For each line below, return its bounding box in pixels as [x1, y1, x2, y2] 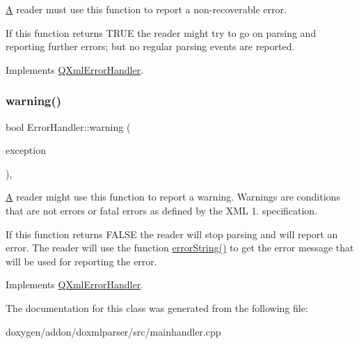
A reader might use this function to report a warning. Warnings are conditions [6, 189, 340, 204]
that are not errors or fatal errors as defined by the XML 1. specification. [6, 203, 318, 217]
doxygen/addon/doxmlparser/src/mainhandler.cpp [6, 324, 221, 338]
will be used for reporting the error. [6, 253, 157, 268]
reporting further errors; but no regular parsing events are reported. [6, 39, 295, 54]
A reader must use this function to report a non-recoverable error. [6, 2, 287, 16]
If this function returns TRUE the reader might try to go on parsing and [6, 25, 317, 40]
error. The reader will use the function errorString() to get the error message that [6, 240, 354, 255]
